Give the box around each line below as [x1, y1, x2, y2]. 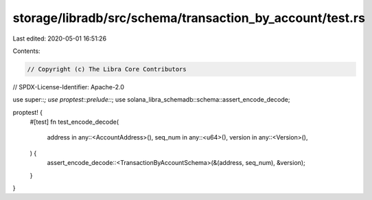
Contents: [12, 47, 40, 55]
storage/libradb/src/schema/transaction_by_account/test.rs [12, 10, 365, 25]
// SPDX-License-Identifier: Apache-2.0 [12, 82, 125, 91]
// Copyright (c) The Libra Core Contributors [27, 65, 187, 73]
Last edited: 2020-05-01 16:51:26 [12, 34, 106, 43]
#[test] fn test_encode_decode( [30, 118, 119, 126]
